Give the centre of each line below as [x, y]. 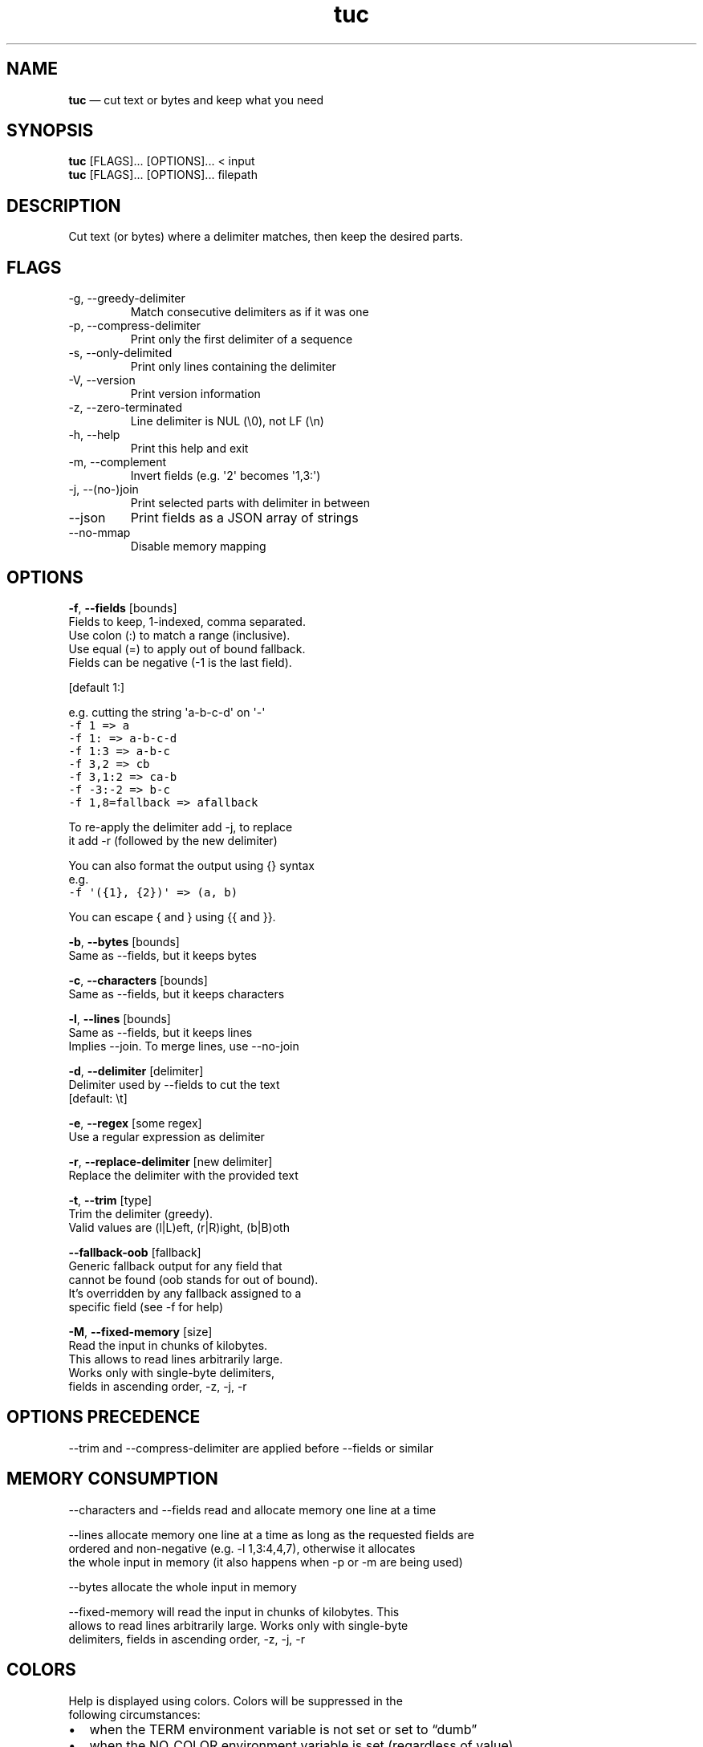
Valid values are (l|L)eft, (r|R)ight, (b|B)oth [179, 1227]
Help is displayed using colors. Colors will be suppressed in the [236, 1700]
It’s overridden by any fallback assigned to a [185, 1293]
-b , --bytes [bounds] [124, 941]
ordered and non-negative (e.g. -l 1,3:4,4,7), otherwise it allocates [242, 1548]
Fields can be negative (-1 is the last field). [180, 662]
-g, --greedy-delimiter [127, 299]
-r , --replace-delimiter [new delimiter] [171, 1161]
